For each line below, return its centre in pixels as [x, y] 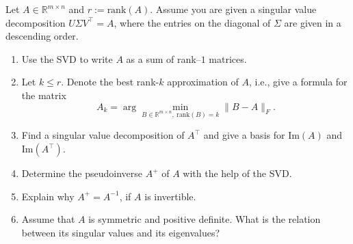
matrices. [228, 58]
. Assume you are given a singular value [233, 9]
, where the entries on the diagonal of [192, 22]
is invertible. [170, 196]
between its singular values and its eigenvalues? [121, 232]
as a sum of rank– [164, 58]
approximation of [203, 82]
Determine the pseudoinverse [82, 173]
